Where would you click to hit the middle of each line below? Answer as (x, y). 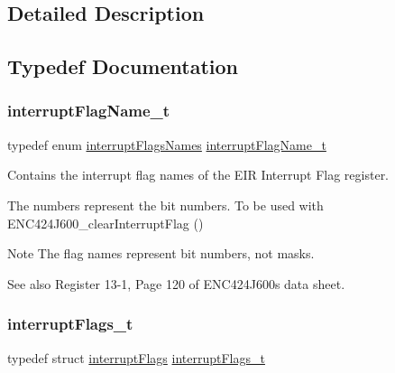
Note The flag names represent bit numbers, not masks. (161, 253)
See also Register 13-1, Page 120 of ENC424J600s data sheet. (176, 283)
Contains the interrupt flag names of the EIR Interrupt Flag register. (198, 175)
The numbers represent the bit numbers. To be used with (165, 205)
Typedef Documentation (123, 66)
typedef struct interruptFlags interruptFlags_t (136, 357)
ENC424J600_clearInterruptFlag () (106, 223)
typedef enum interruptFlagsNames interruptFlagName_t (167, 144)
